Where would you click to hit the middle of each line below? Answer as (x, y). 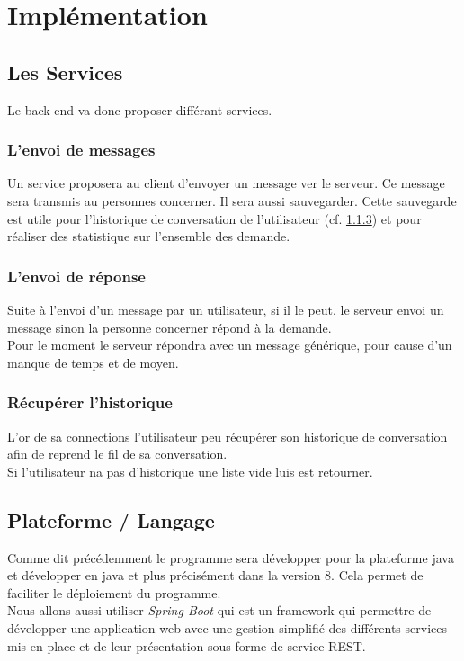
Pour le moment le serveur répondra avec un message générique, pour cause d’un (230, 345)
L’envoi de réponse (76, 276)
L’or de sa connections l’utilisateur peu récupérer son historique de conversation (228, 436)
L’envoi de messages (81, 150)
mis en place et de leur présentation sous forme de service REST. (187, 645)
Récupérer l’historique (90, 402)
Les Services (65, 71)
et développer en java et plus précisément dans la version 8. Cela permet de (215, 575)
